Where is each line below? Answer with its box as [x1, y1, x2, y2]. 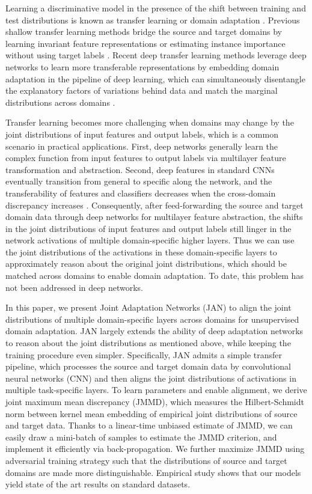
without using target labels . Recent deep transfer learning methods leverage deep [5, 49, 307, 61]
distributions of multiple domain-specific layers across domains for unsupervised [5, 313, 299, 325]
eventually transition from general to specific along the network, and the [5, 175, 272, 188]
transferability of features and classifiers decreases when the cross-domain [5, 186, 276, 199]
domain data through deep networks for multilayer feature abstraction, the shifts [5, 210, 303, 223]
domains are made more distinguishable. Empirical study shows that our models [5, 466, 301, 478]
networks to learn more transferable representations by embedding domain [5, 60, 280, 73]
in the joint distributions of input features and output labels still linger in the [5, 222, 292, 234]
